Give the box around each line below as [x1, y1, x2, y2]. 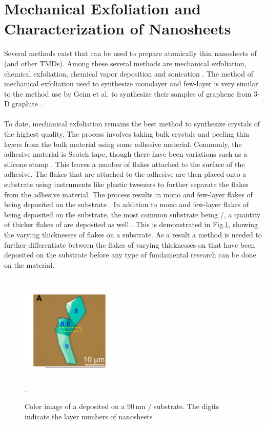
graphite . [12, 98, 43, 109]
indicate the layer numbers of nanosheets [25, 411, 153, 421]
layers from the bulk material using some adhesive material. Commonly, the [4, 138, 242, 149]
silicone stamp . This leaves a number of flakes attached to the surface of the [4, 158, 245, 169]
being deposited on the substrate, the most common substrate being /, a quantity [4, 209, 261, 219]
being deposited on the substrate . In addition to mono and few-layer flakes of [4, 199, 249, 210]
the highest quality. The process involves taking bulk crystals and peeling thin [4, 128, 250, 139]
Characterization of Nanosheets [4, 18, 231, 39]
